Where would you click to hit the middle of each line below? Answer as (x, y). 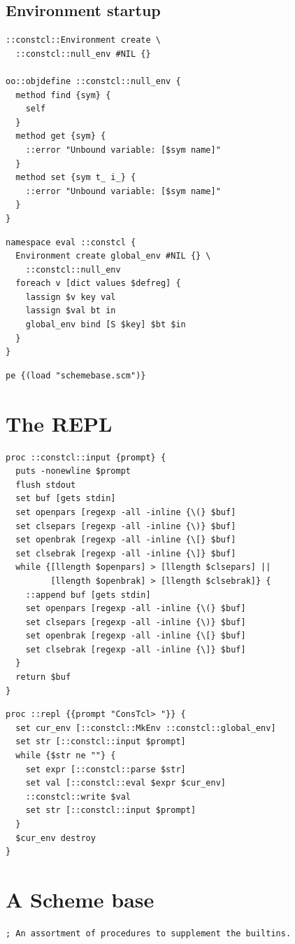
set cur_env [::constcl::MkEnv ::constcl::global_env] (146, 728)
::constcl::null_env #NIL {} (83, 54)
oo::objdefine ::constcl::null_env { (93, 81)
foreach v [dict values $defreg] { (98, 283)
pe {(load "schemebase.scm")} (76, 375)
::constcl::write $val (78, 796)
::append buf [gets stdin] (88, 595)
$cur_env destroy (56, 838)
